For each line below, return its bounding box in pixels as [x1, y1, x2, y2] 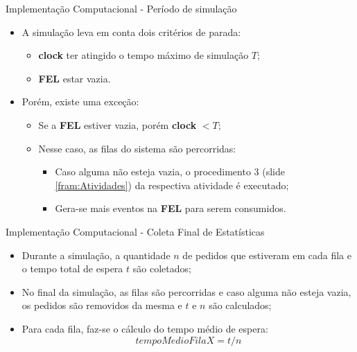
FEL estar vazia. [38, 71, 111, 85]
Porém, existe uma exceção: [21, 94, 139, 109]
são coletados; [132, 261, 191, 276]
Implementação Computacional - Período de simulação [6, 1, 237, 15]
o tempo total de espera [21, 261, 123, 276]
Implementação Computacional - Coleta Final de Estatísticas [6, 224, 265, 238]
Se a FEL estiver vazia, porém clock [38, 117, 197, 132]
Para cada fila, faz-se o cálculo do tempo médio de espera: [21, 321, 268, 335]
